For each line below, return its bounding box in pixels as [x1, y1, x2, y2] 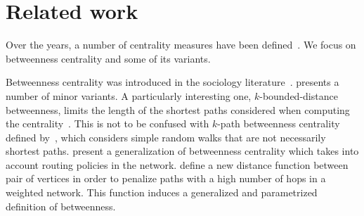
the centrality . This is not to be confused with [6, 116, 209, 131]
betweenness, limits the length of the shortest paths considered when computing [6, 102, 350, 117]
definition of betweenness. [6, 198, 116, 213]
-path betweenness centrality [217, 116, 340, 131]
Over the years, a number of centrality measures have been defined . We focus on [6, 37, 356, 52]
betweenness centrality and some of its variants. [6, 51, 211, 65]
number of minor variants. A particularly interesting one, [6, 88, 252, 103]
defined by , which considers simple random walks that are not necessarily [6, 129, 326, 144]
